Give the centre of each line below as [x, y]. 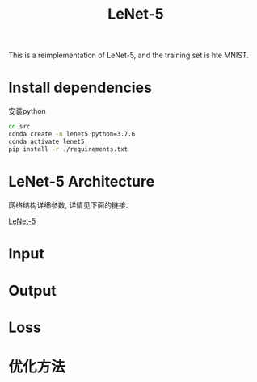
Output [32, 290]
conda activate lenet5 [46, 141]
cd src [19, 127]
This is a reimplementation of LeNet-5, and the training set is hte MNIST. [128, 55]
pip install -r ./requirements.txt [68, 149]
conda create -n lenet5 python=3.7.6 [72, 134]
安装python [27, 111]
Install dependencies [80, 88]
